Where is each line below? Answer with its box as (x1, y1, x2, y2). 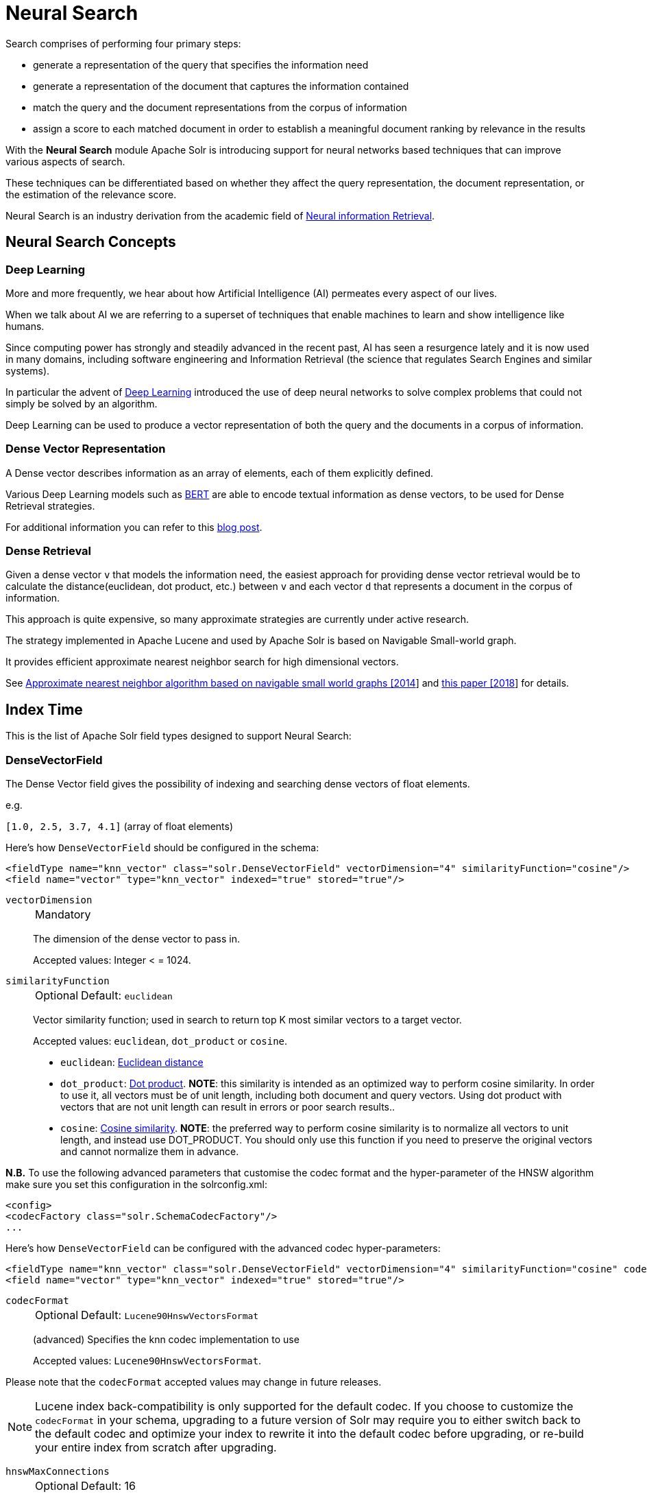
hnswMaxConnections (5, 1466, 110, 1478)
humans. (5, 320, 45, 332)
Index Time (5, 700, 83, 718)
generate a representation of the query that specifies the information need (33, 58, 369, 71)
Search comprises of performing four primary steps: (5, 37, 241, 49)
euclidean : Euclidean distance (60, 1056, 204, 1069)
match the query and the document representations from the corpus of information (33, 101, 407, 113)
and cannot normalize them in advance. (60, 1146, 239, 1158)
